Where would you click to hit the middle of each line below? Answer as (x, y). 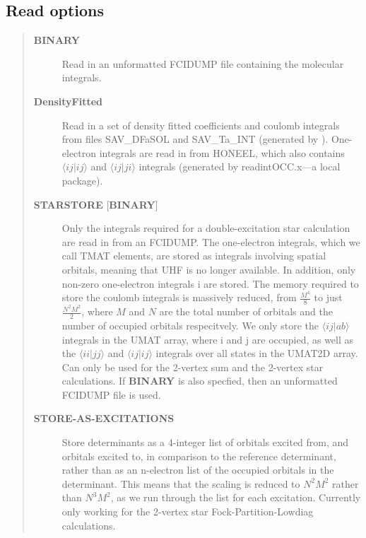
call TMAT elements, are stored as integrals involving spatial (194, 256)
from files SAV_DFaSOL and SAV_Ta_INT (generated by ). (195, 139)
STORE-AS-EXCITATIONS (104, 418)
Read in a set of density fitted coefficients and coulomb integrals (201, 125)
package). (82, 180)
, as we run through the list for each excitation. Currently (236, 497)
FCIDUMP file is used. (111, 394)
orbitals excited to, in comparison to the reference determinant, (199, 456)
